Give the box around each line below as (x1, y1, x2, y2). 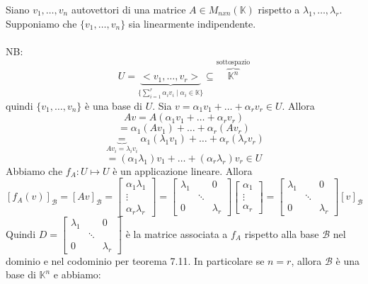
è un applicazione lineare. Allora (113, 163, 253, 178)
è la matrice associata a (125, 226, 228, 241)
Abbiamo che (6, 163, 63, 178)
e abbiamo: (53, 267, 101, 282)
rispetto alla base (244, 226, 319, 241)
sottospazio (216, 58, 251, 66)
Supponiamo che (6, 16, 77, 30)
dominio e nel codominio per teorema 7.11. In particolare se (6, 253, 265, 268)
